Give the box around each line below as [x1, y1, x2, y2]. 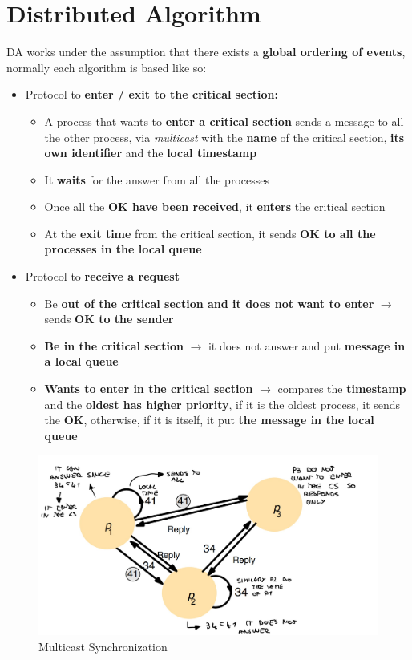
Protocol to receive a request [25, 268, 180, 285]
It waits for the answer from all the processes [44, 171, 269, 188]
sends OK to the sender [44, 310, 174, 327]
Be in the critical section [44, 337, 184, 354]
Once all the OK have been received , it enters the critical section [44, 198, 386, 215]
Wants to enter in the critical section [44, 380, 253, 397]
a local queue [44, 353, 119, 370]
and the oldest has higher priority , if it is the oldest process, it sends [44, 395, 401, 412]
